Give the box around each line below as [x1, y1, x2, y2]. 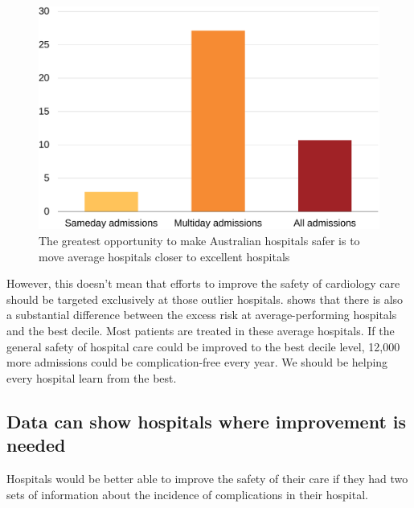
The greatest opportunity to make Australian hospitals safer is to [39, 232, 360, 249]
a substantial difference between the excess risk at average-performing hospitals [6, 306, 397, 323]
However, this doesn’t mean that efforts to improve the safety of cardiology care [6, 275, 400, 292]
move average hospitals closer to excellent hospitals [39, 248, 290, 264]
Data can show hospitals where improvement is [6, 408, 407, 433]
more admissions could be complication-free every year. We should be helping [6, 354, 388, 371]
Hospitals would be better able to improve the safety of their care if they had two [6, 469, 408, 486]
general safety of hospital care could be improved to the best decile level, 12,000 [6, 338, 400, 354]
